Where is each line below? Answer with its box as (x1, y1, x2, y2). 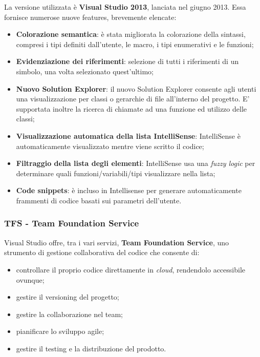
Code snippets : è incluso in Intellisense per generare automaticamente (16, 185, 242, 196)
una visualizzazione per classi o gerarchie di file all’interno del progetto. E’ (16, 93, 250, 104)
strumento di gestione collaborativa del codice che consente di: (4, 247, 200, 258)
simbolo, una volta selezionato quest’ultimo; (16, 66, 154, 76)
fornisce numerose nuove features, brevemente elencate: (4, 11, 177, 22)
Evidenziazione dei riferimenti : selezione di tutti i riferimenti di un (16, 56, 239, 67)
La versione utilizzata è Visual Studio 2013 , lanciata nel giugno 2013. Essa (4, 2, 246, 12)
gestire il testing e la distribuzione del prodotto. (16, 343, 166, 353)
